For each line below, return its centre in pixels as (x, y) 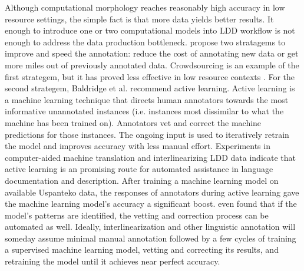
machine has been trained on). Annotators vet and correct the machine (133, 122)
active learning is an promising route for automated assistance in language (139, 169)
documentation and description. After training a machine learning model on (142, 180)
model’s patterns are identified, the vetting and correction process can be (137, 215)
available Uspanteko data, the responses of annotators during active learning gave (152, 192)
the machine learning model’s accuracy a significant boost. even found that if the (151, 204)
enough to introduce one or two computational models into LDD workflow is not (150, 30)
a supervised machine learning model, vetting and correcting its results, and (142, 249)
